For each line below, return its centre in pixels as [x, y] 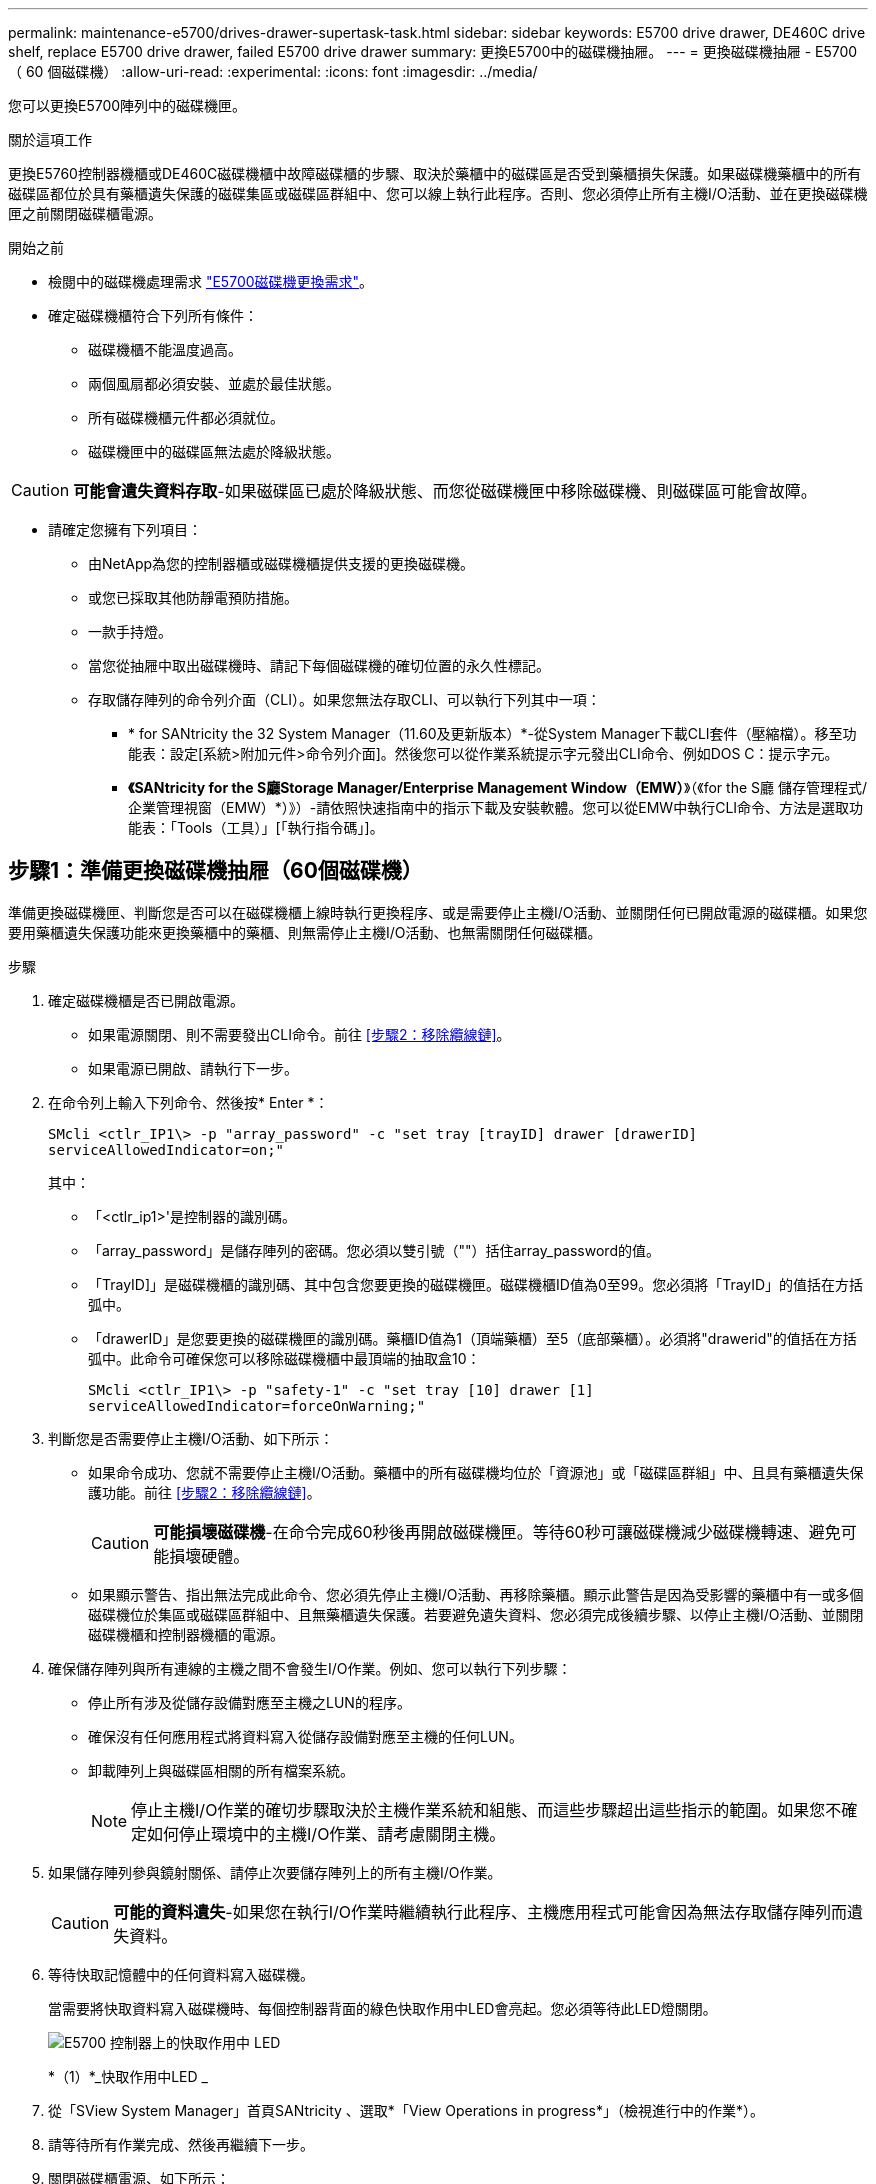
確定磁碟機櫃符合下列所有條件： [153, 315]
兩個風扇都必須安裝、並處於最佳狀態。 [214, 383]
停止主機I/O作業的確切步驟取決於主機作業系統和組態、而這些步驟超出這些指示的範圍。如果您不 [486, 1809]
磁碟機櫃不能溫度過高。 [165, 349]
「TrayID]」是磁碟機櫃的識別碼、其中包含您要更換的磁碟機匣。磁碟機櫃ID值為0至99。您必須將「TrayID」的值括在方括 [476, 1284]
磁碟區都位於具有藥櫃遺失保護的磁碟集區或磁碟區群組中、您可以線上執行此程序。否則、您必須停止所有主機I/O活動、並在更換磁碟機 [438, 193]
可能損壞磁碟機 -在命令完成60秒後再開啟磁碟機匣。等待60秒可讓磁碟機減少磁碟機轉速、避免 [497, 1531]
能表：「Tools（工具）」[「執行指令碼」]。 [256, 827]
